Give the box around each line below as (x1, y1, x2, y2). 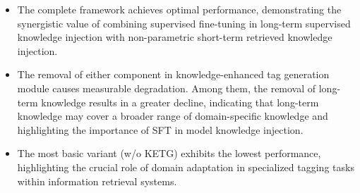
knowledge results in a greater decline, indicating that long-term (41, 94, 319, 109)
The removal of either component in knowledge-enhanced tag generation (17, 67, 330, 82)
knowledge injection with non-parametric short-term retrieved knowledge (17, 30, 332, 44)
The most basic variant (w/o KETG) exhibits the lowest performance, (17, 146, 321, 161)
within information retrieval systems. (17, 173, 177, 188)
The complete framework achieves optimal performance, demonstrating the (17, 2, 342, 16)
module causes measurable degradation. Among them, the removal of (17, 80, 316, 95)
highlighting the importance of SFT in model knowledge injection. (17, 122, 304, 137)
